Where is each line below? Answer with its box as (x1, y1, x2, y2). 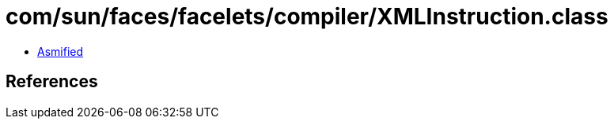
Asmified (37, 44, 84, 58)
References (6, 72, 98, 92)
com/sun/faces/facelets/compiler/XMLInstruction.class (6, 3, 608, 30)
